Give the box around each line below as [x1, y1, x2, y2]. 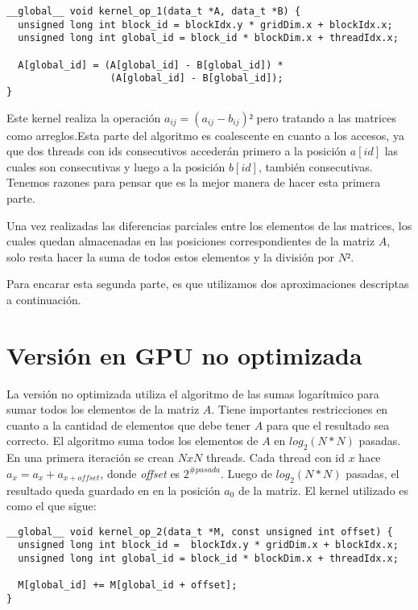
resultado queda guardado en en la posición [6, 481, 221, 498]
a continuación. [6, 291, 81, 307]
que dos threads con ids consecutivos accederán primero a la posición [6, 142, 347, 159]
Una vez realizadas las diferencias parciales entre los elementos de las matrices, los [6, 216, 412, 233]
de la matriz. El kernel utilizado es [238, 481, 409, 498]
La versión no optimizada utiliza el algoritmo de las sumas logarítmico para [6, 385, 379, 402]
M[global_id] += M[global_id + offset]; [18, 579, 238, 591]
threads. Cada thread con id [205, 449, 346, 466]
